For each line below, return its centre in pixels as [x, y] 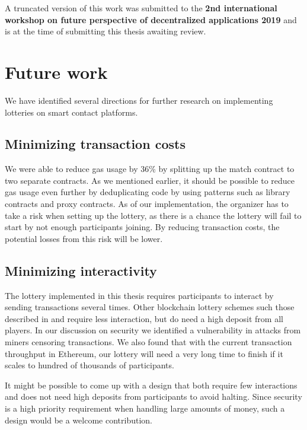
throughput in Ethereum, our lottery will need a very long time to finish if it [144, 353]
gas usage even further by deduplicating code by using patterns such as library [148, 192]
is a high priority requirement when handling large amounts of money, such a [145, 408]
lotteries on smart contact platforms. [71, 112]
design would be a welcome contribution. [79, 420]
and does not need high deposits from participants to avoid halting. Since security [153, 396]
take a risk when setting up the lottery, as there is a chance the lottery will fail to [153, 215]
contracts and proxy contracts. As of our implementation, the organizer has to [147, 204]
